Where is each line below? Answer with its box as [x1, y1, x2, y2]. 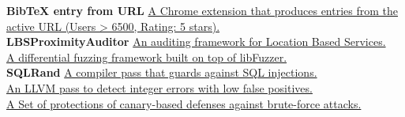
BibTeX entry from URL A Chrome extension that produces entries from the [6, 2, 399, 18]
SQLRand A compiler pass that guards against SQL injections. [6, 64, 317, 81]
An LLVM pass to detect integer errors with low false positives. [6, 79, 313, 96]
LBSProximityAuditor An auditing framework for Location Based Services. [6, 33, 386, 50]
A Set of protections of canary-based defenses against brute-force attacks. [6, 95, 362, 111]
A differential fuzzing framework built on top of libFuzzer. [6, 48, 287, 65]
